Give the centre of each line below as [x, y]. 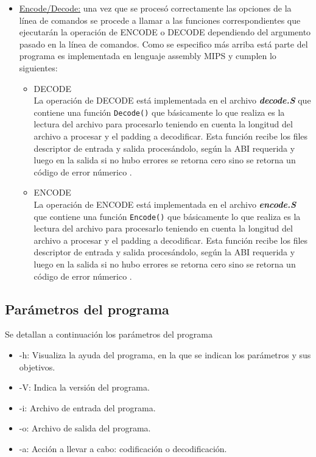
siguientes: [38, 67]
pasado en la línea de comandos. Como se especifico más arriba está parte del [163, 44]
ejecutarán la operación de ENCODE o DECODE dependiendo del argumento [165, 32]
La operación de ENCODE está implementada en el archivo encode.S [165, 204]
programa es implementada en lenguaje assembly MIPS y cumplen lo [148, 56]
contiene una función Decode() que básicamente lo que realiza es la [159, 112]
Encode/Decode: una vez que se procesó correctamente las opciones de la [155, 8]
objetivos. [37, 367]
